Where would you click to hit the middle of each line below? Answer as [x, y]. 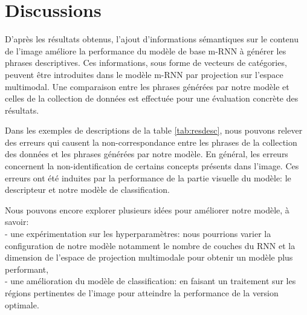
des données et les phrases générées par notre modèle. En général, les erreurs [147, 154]
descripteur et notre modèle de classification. [87, 190]
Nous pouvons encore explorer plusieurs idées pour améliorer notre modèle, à [147, 209]
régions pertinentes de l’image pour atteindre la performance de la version [142, 293]
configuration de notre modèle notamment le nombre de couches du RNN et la [150, 245]
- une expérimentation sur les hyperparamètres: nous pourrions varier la [138, 234]
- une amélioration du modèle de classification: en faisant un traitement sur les [150, 281]
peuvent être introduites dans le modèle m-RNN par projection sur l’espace [144, 74]
